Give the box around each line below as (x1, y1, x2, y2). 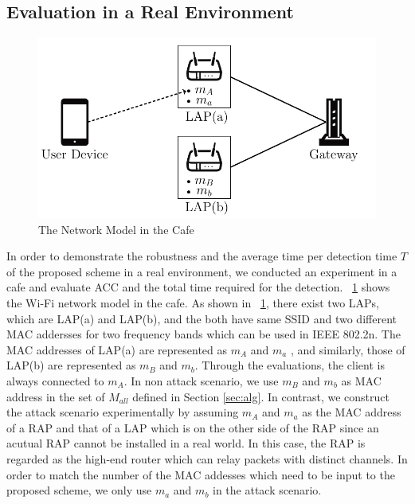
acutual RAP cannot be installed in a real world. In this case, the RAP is (6, 435, 366, 451)
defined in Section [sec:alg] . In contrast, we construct (132, 388, 390, 404)
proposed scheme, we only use (6, 482, 152, 498)
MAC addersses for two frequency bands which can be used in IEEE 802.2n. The (6, 326, 401, 342)
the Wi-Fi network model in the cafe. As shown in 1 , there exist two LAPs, (6, 295, 379, 311)
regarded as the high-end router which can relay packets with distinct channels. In (6, 450, 408, 467)
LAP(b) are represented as (6, 357, 136, 373)
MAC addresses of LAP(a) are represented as (6, 341, 228, 357)
